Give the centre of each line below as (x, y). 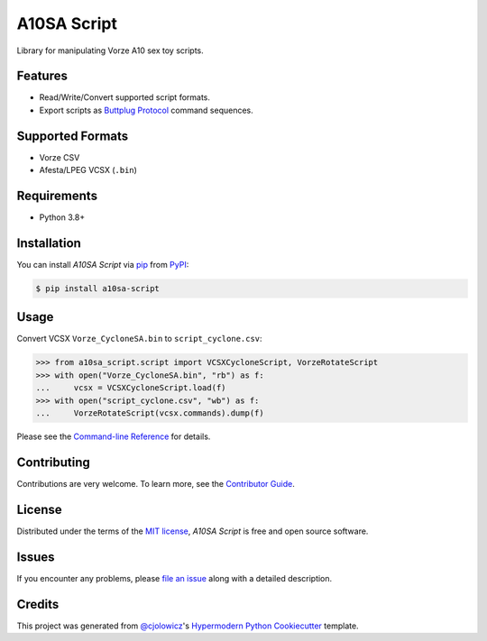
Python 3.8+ (62, 217)
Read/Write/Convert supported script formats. (125, 97)
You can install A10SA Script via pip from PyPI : (103, 264)
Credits (38, 604)
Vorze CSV (60, 157)
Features (42, 76)
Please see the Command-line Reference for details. (114, 436)
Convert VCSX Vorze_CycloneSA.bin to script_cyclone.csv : (139, 339)
